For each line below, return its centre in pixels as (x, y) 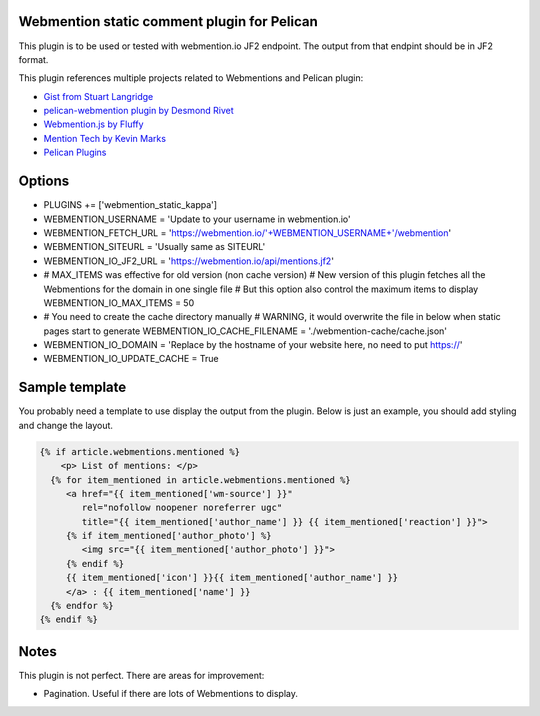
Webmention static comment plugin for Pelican (168, 21)
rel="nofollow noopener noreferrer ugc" (182, 508)
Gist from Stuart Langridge (98, 96)
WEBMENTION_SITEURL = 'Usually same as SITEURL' (154, 247)
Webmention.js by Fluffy (93, 124)
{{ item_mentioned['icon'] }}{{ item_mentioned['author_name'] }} (232, 578)
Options (44, 181)
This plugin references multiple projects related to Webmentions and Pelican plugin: (191, 78)
